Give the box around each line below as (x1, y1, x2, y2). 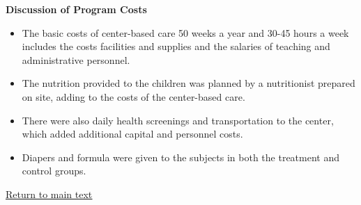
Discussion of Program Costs (6, 2, 147, 16)
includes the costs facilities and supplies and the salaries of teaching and (22, 39, 330, 54)
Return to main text (6, 186, 93, 201)
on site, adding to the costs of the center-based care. (22, 89, 245, 104)
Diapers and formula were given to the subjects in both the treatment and (22, 149, 339, 164)
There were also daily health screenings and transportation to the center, (22, 113, 334, 127)
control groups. (22, 163, 86, 178)
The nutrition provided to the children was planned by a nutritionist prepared (22, 76, 355, 90)
